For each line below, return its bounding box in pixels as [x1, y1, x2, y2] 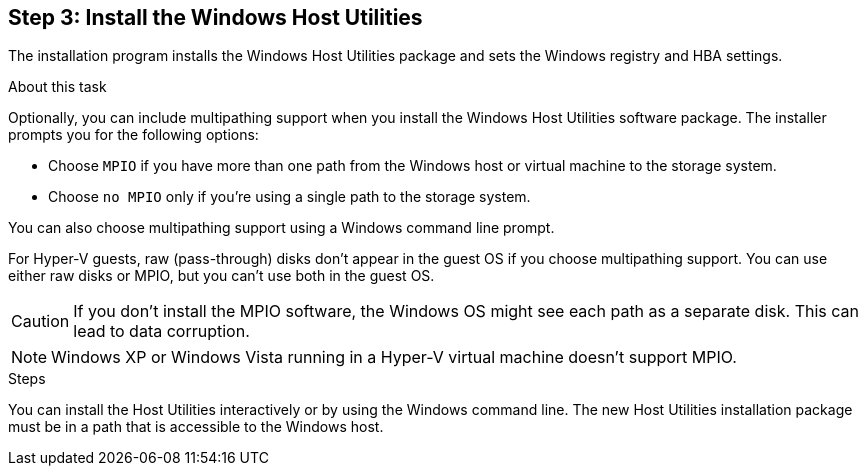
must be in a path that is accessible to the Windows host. [8, 418, 384, 436]
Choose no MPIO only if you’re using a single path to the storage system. [48, 188, 531, 206]
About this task [8, 78, 107, 96]
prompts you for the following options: [8, 126, 259, 144]
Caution [11, 311, 70, 332]
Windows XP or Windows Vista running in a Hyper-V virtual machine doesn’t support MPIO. [51, 347, 737, 368]
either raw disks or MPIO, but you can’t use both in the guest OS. [8, 267, 435, 285]
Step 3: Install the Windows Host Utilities [8, 5, 423, 30]
